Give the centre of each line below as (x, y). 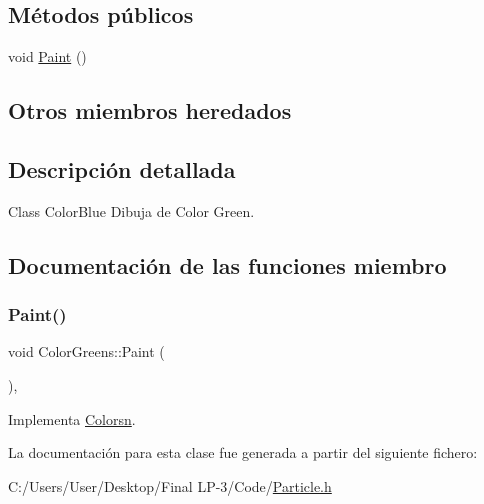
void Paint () (47, 56)
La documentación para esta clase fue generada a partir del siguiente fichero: (243, 452)
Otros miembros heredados (150, 110)
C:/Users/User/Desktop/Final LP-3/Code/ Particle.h (170, 485)
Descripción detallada (122, 168)
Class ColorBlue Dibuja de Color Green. (131, 210)
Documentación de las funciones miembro (227, 264)
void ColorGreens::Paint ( (86, 351)
